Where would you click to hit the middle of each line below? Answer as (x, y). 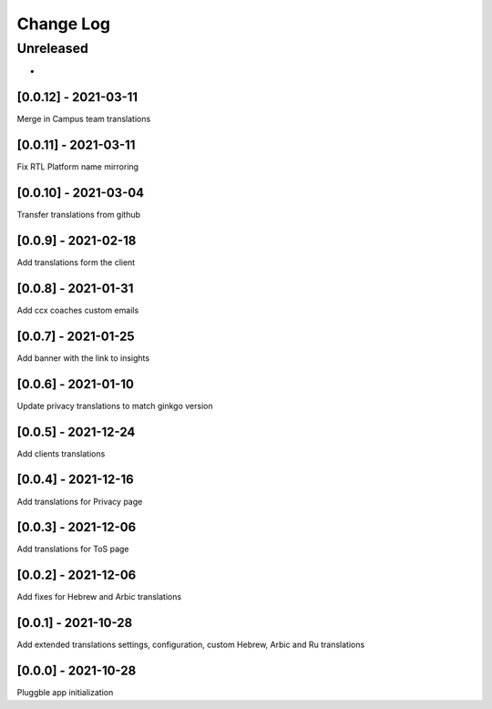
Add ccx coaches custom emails (78, 310)
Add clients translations (61, 453)
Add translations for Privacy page (80, 501)
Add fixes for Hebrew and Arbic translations (99, 597)
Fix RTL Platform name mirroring (78, 167)
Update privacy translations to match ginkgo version (115, 406)
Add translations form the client (76, 262)
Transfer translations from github (79, 215)
